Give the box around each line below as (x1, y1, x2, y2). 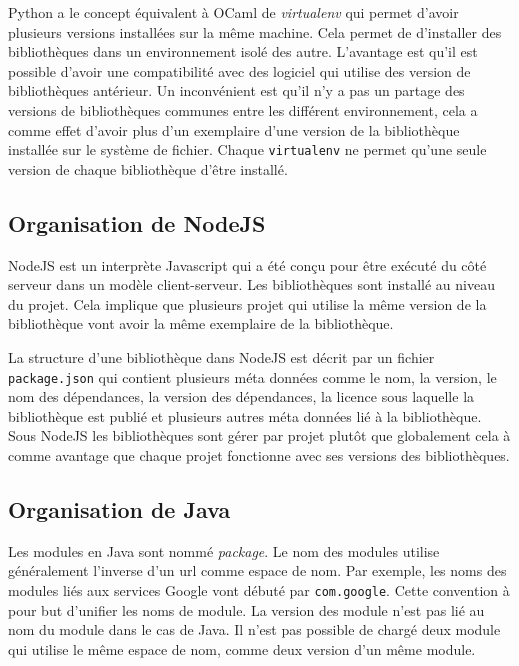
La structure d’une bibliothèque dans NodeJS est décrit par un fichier (8, 346, 435, 367)
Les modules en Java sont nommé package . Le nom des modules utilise (8, 540, 440, 561)
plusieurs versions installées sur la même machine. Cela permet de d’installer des (8, 21, 502, 42)
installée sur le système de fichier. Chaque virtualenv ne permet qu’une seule (8, 139, 487, 160)
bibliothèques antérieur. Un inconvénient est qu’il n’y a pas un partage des (8, 80, 465, 101)
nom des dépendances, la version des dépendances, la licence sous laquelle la (8, 386, 475, 407)
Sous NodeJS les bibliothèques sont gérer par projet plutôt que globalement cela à (8, 425, 511, 446)
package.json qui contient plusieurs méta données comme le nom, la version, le (8, 366, 497, 387)
